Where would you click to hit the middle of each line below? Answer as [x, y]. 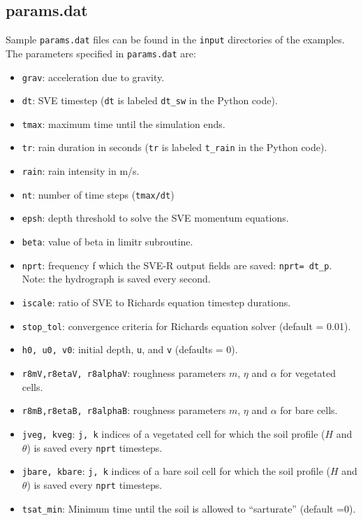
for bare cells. [309, 410]
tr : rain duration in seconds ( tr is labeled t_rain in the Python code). [175, 147]
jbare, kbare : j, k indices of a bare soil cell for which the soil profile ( [176, 471]
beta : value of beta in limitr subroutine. [108, 242]
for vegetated [308, 372]
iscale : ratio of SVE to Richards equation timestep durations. [156, 302]
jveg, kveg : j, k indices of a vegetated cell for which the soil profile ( [173, 433]
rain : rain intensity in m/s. [81, 171]
